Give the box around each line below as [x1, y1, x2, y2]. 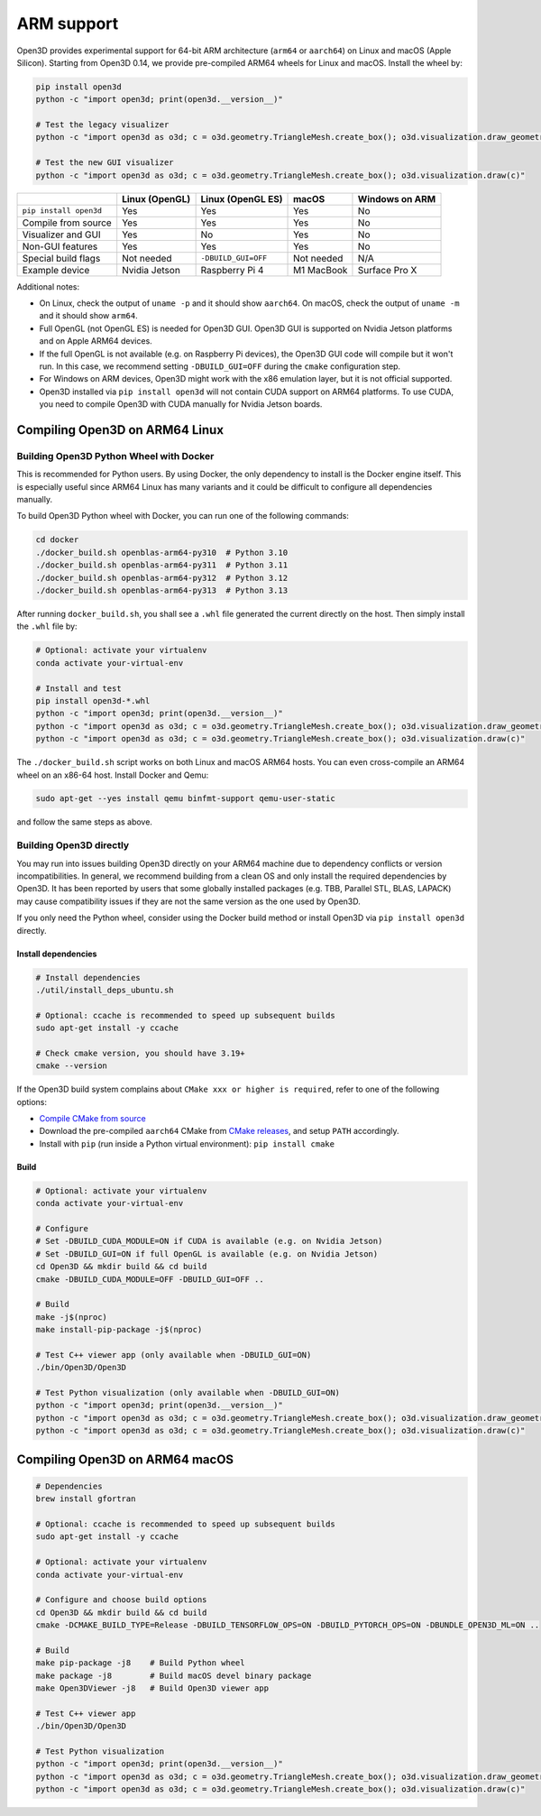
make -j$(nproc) [35, 1312, 108, 1322]
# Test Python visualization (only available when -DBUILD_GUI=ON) [35, 1387, 341, 1398]
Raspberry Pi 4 [200, 263, 264, 276]
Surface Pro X [357, 263, 417, 276]
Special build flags [22, 252, 101, 264]
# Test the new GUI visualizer [35, 158, 175, 168]
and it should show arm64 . [39, 310, 139, 321]
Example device [22, 263, 90, 276]
